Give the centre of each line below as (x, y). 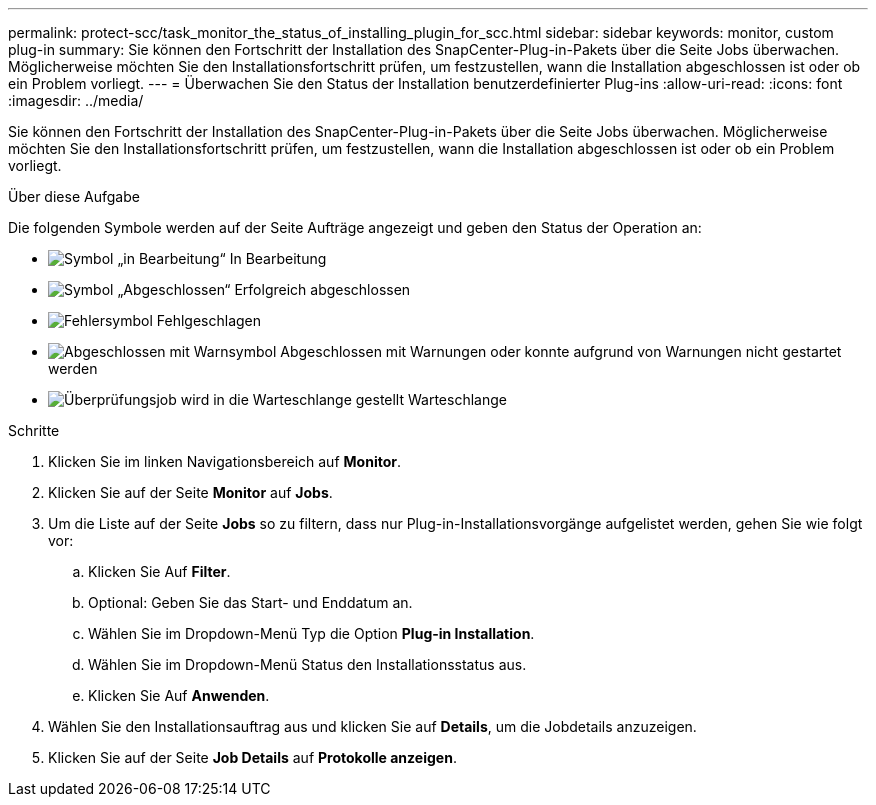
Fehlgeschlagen (209, 320)
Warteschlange (457, 399)
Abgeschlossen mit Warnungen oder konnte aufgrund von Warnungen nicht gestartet (561, 351)
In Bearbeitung (278, 258)
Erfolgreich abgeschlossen (322, 289)
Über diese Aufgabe (74, 196)
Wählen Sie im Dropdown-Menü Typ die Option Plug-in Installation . (311, 633)
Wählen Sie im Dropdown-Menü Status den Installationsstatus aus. (307, 664)
